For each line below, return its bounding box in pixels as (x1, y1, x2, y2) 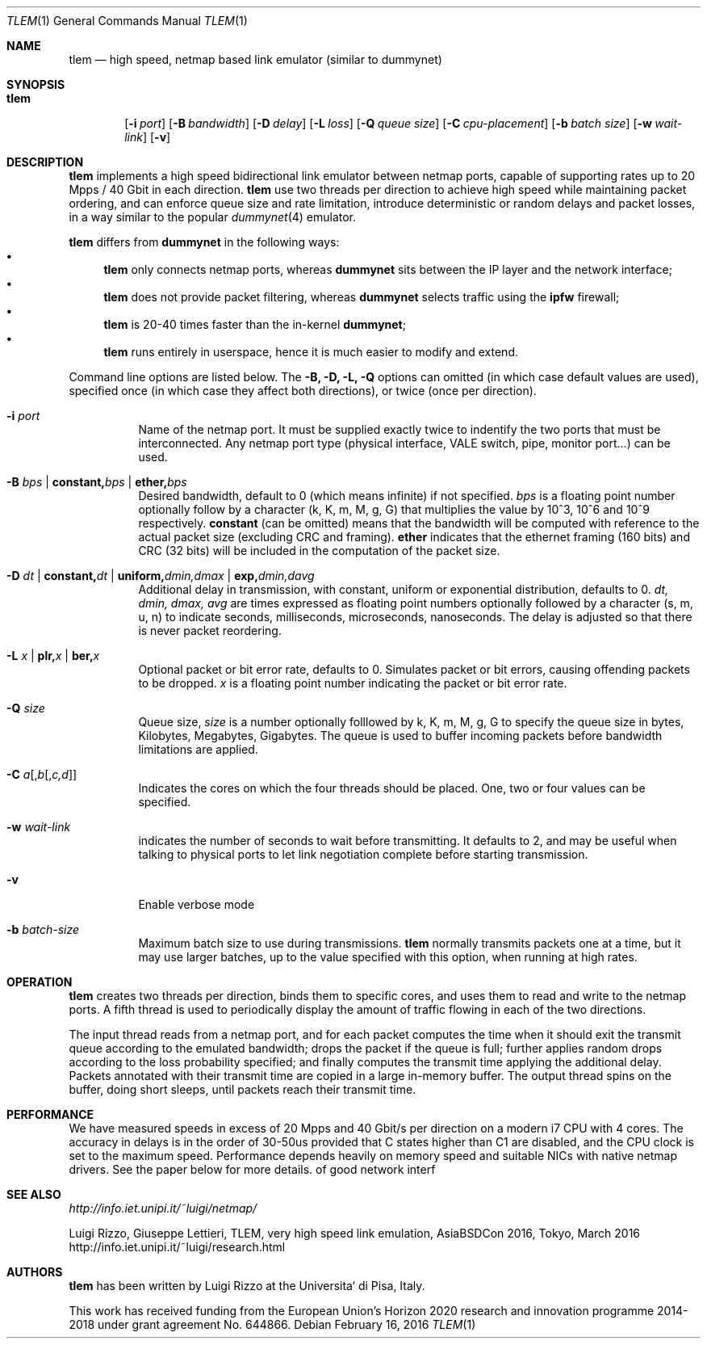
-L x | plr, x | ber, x (6, 649, 100, 662)
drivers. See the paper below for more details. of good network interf (69, 1162, 436, 1176)
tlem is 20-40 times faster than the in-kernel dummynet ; (103, 317, 406, 331)
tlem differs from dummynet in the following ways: (69, 235, 340, 249)
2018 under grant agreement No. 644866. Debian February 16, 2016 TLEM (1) (69, 1318, 476, 1331)
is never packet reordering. (138, 624, 282, 637)
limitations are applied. (138, 742, 258, 756)
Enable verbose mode (138, 897, 255, 911)
